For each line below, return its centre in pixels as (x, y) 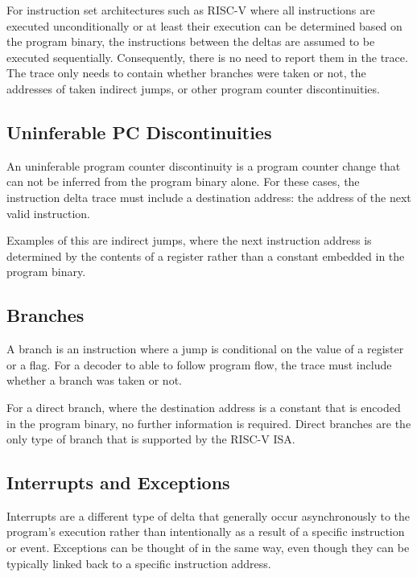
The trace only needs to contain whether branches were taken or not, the (186, 73)
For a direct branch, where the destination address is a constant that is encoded (204, 407)
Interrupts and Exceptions (118, 482)
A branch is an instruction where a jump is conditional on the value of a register (205, 349)
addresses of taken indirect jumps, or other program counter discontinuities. (193, 88)
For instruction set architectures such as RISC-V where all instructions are (191, 10)
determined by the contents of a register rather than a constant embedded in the (206, 256)
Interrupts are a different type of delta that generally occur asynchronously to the (208, 515)
